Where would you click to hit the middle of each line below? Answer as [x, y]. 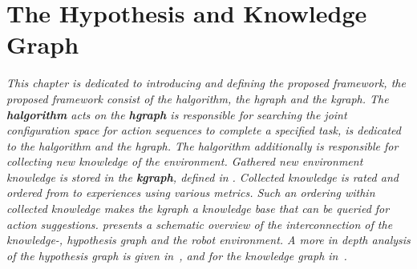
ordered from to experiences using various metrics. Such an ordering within [191, 193]
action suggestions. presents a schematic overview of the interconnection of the [200, 224]
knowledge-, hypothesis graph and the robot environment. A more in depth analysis [208, 240]
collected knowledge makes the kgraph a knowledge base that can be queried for [198, 209]
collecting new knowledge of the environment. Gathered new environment [185, 161]
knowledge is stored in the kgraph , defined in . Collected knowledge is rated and [202, 177]
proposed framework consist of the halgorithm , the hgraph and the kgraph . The [198, 98]
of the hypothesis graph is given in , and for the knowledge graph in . [177, 255]
